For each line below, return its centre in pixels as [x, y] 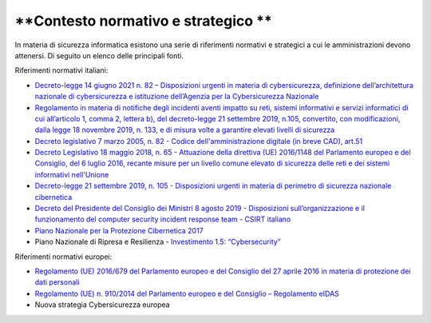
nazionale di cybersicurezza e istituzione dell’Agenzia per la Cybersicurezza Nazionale [177, 97]
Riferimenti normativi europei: [63, 257]
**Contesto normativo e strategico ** [144, 21]
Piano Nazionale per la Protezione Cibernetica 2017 [119, 230]
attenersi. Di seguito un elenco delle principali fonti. [99, 55]
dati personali [57, 282]
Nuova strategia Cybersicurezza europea [103, 305]
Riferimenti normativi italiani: [61, 70]
